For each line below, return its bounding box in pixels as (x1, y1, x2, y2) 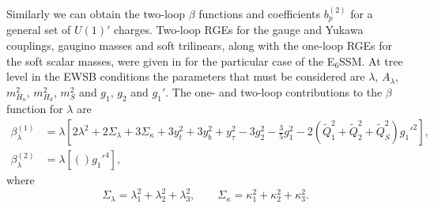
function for (6, 100, 63, 117)
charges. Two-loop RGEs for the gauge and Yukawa (114, 21, 364, 38)
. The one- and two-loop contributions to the (165, 83, 383, 100)
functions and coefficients (198, 6, 321, 21)
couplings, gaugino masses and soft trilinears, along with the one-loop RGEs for (6, 37, 393, 54)
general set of (6, 21, 71, 38)
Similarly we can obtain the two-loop (6, 6, 185, 21)
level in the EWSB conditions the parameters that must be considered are (6, 68, 365, 85)
